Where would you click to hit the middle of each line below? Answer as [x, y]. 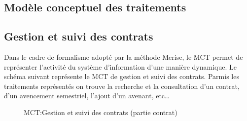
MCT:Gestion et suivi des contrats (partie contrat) [101, 112]
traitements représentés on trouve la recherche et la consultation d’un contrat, [122, 86]
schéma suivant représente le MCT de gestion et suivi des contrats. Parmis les [122, 76]
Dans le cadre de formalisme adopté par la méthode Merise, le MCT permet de [123, 57]
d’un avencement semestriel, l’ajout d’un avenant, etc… [87, 96]
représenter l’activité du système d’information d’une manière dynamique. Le [120, 66]
